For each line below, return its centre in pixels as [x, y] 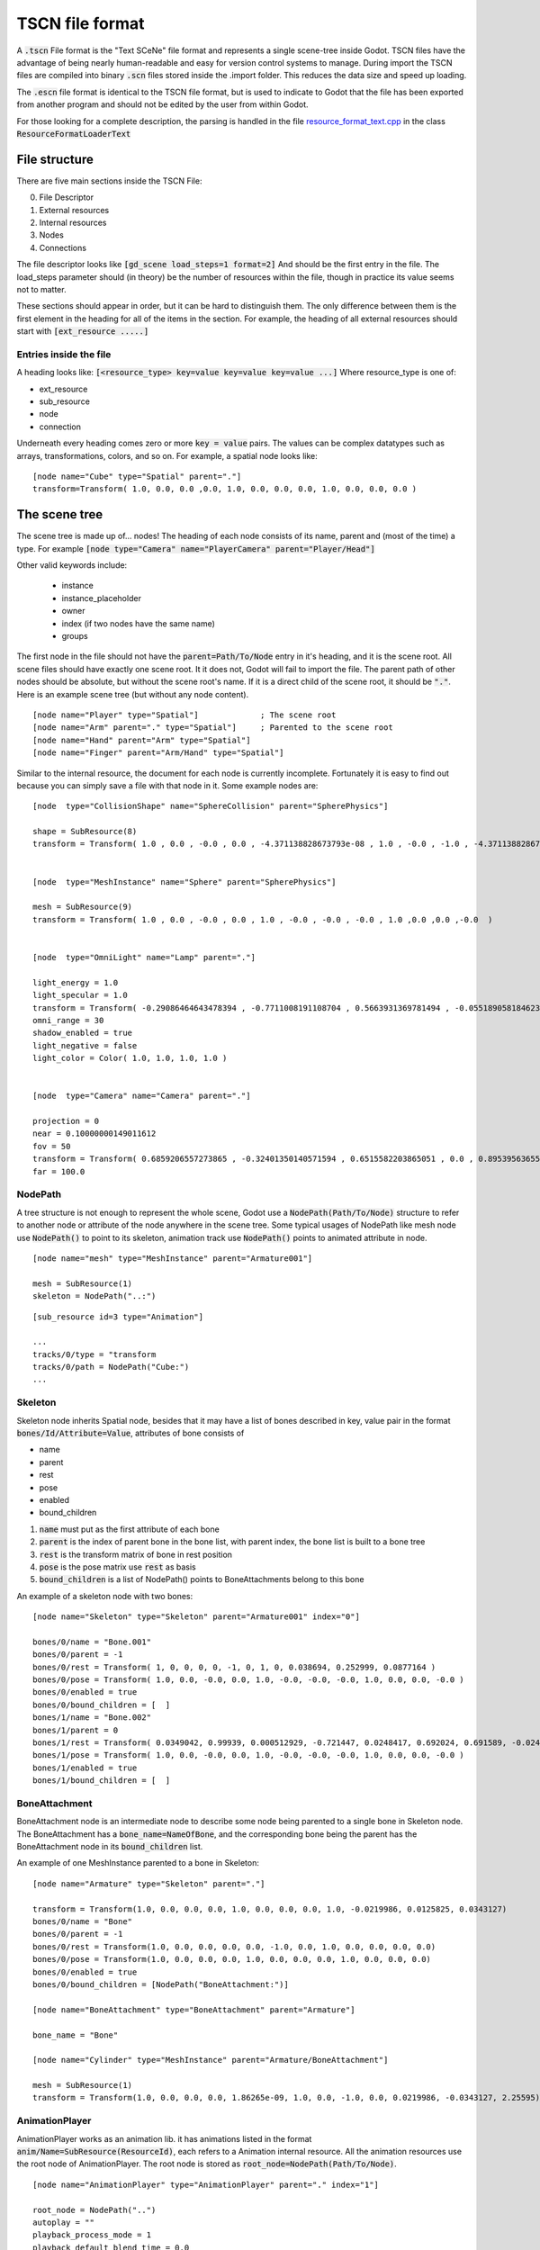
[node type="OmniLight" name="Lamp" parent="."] [144, 957]
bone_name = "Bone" [76, 2035]
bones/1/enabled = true [85, 1768]
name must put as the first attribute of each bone [129, 1529]
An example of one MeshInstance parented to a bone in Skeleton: [138, 1863]
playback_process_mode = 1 [92, 2235]
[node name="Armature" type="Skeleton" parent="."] [149, 1884]
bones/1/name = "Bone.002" [92, 1718]
